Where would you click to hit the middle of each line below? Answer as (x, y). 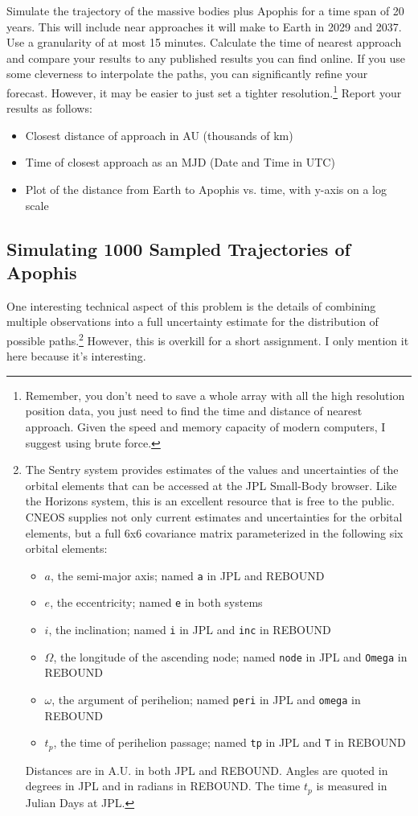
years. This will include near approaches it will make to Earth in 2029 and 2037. (204, 26)
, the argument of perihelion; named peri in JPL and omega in (206, 699)
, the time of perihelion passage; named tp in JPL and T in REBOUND (229, 742)
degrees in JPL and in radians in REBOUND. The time (163, 786)
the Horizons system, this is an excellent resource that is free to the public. (210, 501)
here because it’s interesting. (76, 356)
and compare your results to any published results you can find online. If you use (206, 58)
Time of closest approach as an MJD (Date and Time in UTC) (180, 162)
